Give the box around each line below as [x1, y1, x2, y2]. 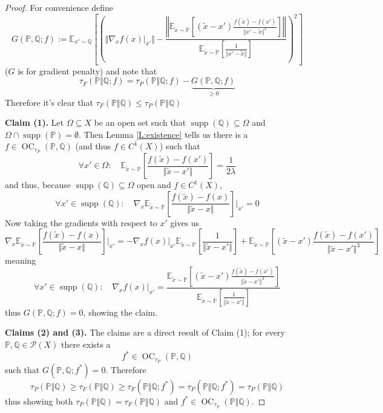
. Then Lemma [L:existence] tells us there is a [79, 128, 248, 140]
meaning [5, 254, 36, 267]
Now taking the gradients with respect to [5, 216, 157, 229]
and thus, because [5, 178, 71, 191]
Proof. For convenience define [5, 1, 114, 13]
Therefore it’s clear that [5, 96, 94, 108]
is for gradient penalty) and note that [18, 64, 157, 77]
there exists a [61, 338, 111, 351]
